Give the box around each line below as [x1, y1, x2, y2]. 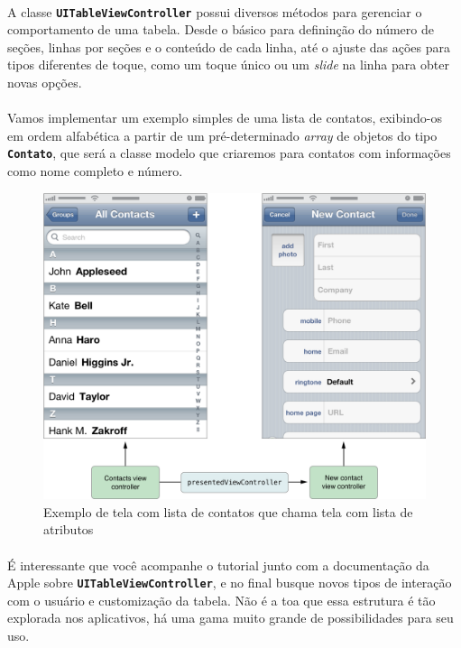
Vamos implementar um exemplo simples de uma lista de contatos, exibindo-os [7, 108, 442, 127]
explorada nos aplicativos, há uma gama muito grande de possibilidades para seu [7, 608, 454, 627]
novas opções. [7, 73, 82, 92]
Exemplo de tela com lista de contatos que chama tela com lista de [43, 502, 413, 521]
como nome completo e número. [7, 162, 183, 181]
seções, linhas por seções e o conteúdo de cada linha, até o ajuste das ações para [7, 37, 451, 56]
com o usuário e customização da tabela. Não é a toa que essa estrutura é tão [7, 590, 436, 609]
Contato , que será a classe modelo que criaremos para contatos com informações [7, 143, 451, 162]
